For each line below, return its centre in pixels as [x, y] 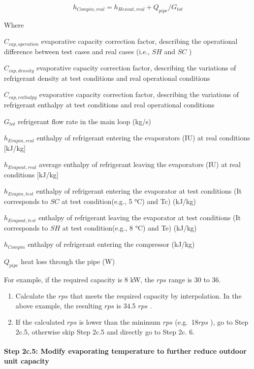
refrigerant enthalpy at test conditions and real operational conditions [109, 104]
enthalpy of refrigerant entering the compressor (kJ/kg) [111, 244]
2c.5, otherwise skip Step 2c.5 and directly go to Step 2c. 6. [105, 331]
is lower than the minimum [120, 322]
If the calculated [40, 322]
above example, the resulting [59, 305]
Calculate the [36, 296]
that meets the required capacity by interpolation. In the [156, 296]
